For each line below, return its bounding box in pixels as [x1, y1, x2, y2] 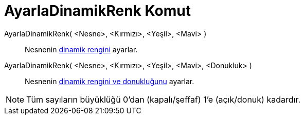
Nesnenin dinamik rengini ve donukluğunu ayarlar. [25, 76, 194, 86]
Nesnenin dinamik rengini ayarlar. [25, 45, 138, 54]
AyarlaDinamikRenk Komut [4, 2, 191, 19]
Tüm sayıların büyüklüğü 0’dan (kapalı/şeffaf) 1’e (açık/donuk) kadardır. [26, 94, 301, 105]
